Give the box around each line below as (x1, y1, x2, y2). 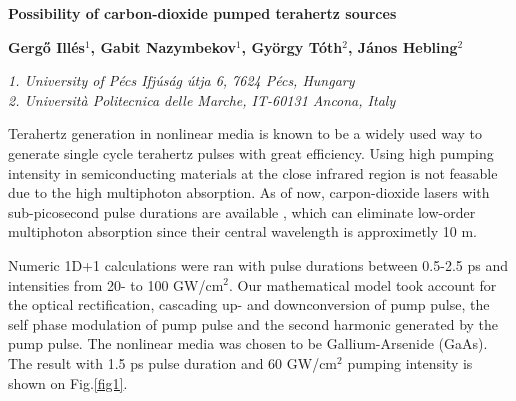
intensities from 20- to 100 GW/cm (8, 274, 224, 295)
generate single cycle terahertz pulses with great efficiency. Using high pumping (8, 142, 494, 163)
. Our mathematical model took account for (229, 274, 497, 295)
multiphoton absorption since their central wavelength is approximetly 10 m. (8, 221, 478, 242)
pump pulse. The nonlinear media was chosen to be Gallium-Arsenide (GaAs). (8, 333, 488, 354)
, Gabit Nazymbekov (90, 36, 236, 57)
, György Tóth (241, 36, 343, 57)
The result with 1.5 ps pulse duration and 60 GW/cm (8, 352, 338, 373)
